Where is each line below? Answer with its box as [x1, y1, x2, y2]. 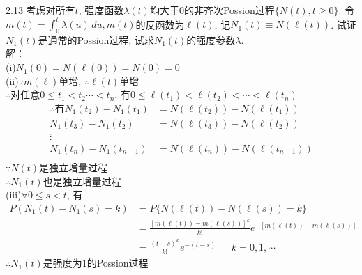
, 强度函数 [78, 3, 124, 17]
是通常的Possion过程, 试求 [38, 32, 154, 47]
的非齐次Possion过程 [183, 3, 275, 17]
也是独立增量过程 [43, 173, 121, 188]
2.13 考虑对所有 [6, 3, 75, 17]
